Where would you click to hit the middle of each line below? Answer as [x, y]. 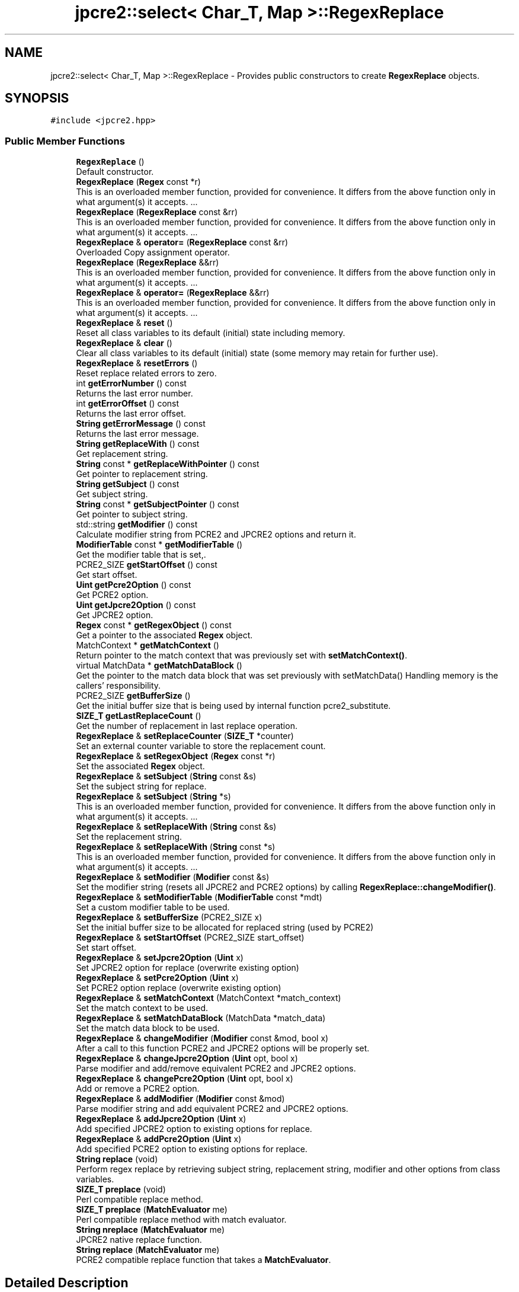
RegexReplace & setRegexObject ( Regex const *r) [176, 756]
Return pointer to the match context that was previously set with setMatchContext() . [242, 655]
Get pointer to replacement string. [142, 474]
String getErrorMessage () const [141, 424]
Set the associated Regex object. [140, 766]
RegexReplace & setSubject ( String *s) [153, 797]
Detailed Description [67, 1283]
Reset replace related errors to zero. [146, 373]
